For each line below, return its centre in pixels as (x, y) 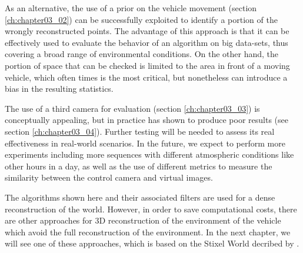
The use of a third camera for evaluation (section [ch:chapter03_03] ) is (132, 108)
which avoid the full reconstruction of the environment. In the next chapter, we (148, 232)
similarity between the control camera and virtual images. (109, 177)
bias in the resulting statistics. (59, 89)
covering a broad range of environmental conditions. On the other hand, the (142, 54)
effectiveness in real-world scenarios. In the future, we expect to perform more (145, 143)
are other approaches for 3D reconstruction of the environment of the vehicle (143, 220)
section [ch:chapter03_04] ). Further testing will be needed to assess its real (140, 131)
